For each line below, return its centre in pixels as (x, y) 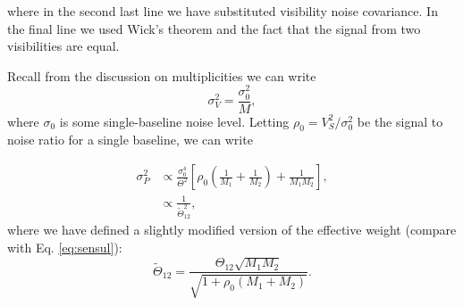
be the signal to (400, 121)
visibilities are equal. (63, 46)
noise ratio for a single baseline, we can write (130, 140)
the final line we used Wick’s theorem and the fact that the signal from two (214, 28)
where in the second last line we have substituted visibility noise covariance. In (223, 11)
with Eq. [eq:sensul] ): (65, 248)
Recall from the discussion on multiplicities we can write (162, 75)
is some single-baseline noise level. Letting (174, 121)
